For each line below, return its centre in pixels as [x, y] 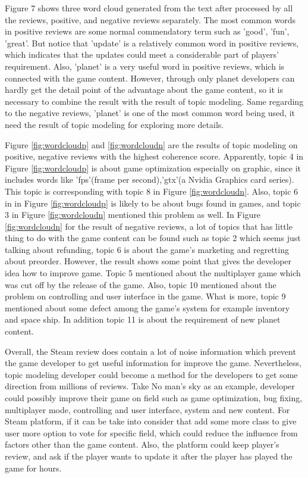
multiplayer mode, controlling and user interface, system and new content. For [147, 409]
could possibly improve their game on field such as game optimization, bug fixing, [154, 398]
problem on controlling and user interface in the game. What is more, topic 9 [145, 296]
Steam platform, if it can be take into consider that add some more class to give [151, 421]
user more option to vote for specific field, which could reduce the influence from [151, 432]
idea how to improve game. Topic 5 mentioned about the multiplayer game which [153, 273]
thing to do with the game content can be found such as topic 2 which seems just [153, 238]
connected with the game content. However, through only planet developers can [150, 78]
